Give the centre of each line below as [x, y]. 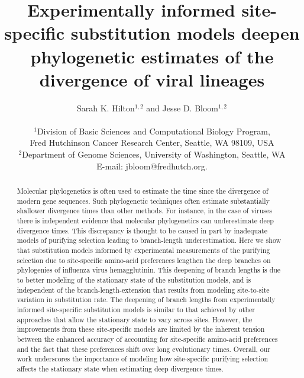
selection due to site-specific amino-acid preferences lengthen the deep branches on [144, 260]
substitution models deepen [185, 33]
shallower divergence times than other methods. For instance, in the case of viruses [144, 211]
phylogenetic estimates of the [152, 56]
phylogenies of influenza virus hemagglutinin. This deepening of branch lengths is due [149, 270]
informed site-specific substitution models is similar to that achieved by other [136, 309]
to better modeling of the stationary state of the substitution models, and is [134, 279]
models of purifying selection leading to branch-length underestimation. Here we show [149, 240]
